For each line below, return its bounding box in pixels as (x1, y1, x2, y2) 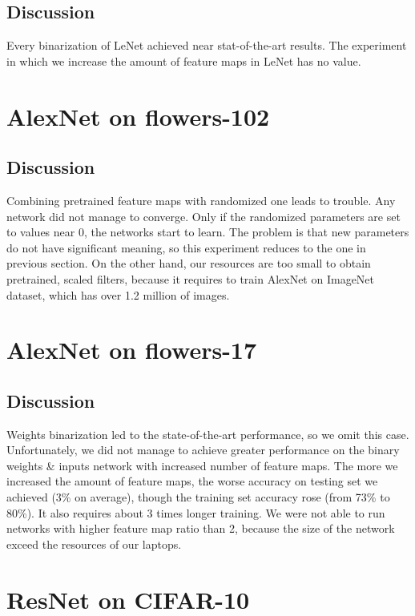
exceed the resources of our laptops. (6, 535, 182, 552)
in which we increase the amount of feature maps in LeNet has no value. (6, 52, 361, 69)
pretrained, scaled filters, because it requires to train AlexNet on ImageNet (6, 270, 375, 287)
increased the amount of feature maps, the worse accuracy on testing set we (6, 473, 378, 489)
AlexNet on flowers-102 (6, 99, 270, 132)
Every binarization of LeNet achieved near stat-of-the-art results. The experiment (6, 37, 407, 54)
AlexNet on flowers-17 (6, 333, 257, 366)
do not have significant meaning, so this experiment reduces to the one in (6, 239, 366, 256)
